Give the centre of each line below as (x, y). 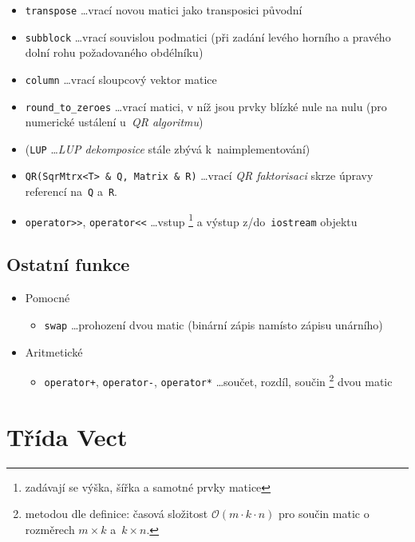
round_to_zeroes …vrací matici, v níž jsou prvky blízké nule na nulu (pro (206, 106)
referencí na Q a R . (71, 191)
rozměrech (50, 529)
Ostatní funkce (68, 264)
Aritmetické (54, 351)
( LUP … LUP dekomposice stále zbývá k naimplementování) (168, 148)
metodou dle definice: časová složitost (117, 514)
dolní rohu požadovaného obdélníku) (114, 52)
